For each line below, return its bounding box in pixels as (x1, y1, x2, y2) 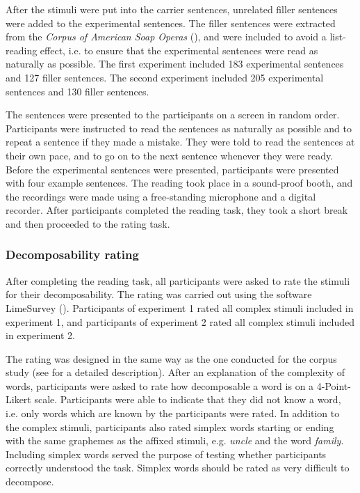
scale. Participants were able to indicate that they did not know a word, (34, 392, 341, 407)
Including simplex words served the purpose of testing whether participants (6, 446, 327, 461)
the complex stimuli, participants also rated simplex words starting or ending (6, 419, 334, 434)
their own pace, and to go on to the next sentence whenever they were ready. (6, 148, 334, 162)
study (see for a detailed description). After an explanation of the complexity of (6, 365, 345, 379)
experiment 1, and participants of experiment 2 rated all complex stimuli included (6, 314, 354, 329)
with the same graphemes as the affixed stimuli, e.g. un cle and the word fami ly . (6, 433, 344, 448)
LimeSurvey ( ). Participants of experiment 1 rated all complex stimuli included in (6, 300, 354, 315)
